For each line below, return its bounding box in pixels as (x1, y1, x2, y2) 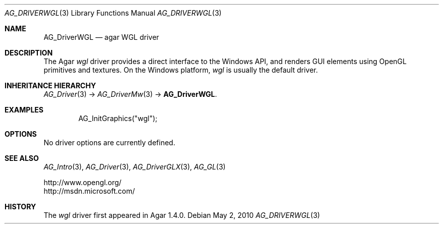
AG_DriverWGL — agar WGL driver (43, 33, 159, 41)
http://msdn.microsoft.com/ (43, 187, 135, 195)
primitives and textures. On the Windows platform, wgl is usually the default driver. (43, 66, 318, 74)
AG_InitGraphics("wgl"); (78, 114, 158, 123)
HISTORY (5, 202, 36, 211)
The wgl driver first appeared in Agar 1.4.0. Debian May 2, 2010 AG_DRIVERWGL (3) (43, 211, 320, 219)
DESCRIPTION (5, 48, 53, 57)
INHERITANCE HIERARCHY (5, 81, 96, 90)
